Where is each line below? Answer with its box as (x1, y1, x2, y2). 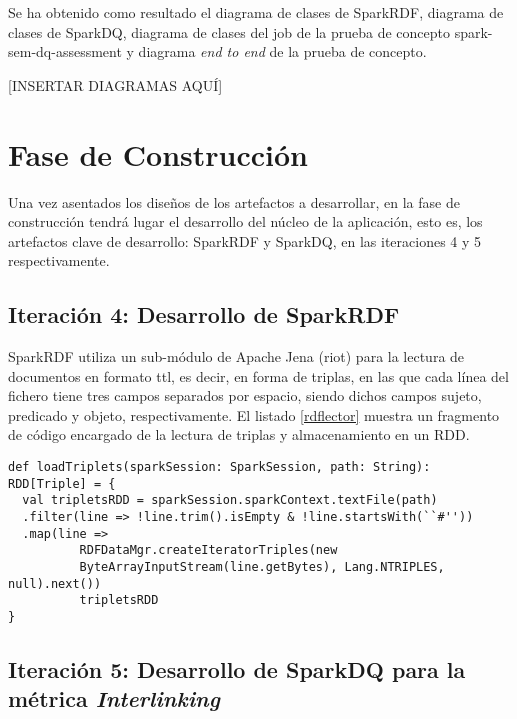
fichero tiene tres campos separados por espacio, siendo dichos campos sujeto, (8, 385, 482, 406)
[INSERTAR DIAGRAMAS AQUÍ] (8, 74, 223, 95)
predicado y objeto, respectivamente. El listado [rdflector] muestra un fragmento (8, 404, 500, 425)
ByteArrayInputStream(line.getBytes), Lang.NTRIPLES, (79, 559, 445, 574)
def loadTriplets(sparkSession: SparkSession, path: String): (8, 460, 431, 475)
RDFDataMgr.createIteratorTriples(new (79, 543, 338, 558)
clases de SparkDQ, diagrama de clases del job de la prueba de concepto (8, 21, 450, 42)
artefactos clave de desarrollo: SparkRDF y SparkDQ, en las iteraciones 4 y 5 (8, 230, 482, 251)
